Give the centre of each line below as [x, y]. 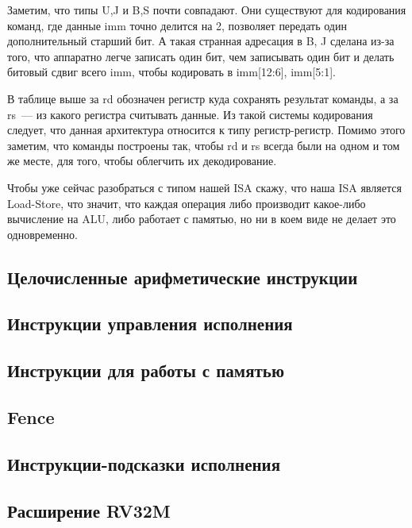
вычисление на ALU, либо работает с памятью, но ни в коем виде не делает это [202, 219]
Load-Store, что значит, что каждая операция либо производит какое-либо [187, 203]
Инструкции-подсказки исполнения [144, 463]
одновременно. [42, 234]
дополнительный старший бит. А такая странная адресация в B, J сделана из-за [201, 41]
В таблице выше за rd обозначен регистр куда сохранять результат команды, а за [203, 98]
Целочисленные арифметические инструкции [183, 277]
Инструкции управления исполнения [150, 324]
